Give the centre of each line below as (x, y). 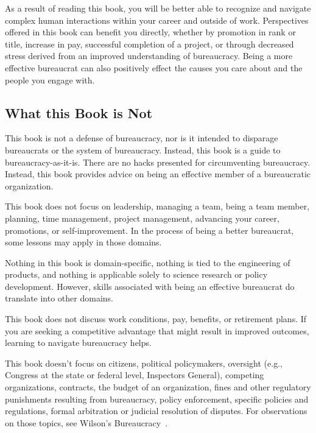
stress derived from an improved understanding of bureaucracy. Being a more (149, 56)
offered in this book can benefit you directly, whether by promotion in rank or (150, 32)
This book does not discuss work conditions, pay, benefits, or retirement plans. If (156, 319)
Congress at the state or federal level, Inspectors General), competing (135, 375)
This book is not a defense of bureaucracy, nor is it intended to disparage (142, 138)
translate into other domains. (59, 298)
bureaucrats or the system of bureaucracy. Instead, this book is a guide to (143, 150)
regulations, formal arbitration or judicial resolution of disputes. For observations (156, 411)
